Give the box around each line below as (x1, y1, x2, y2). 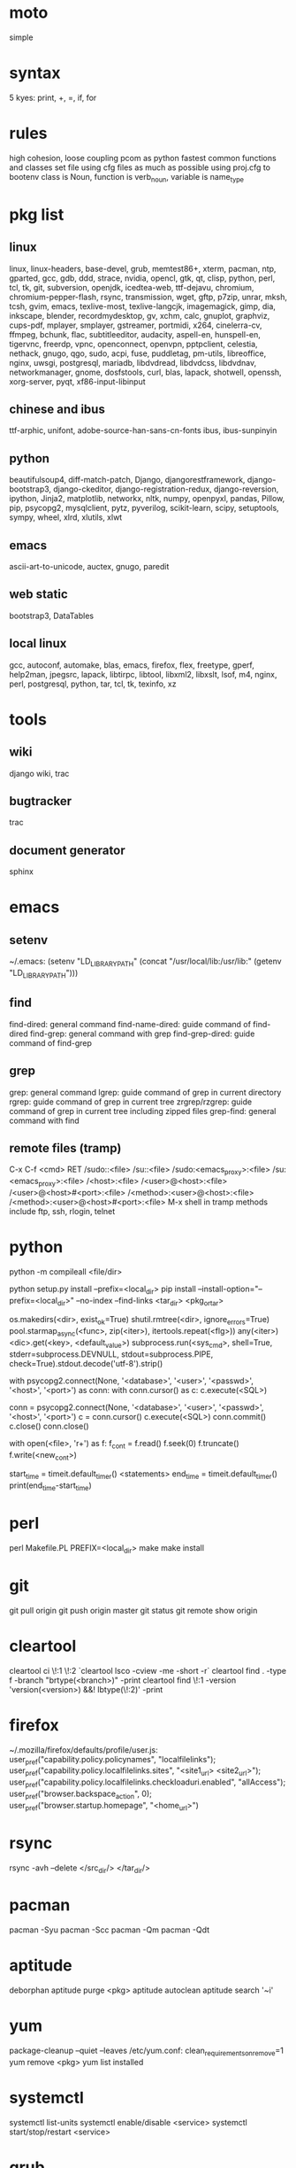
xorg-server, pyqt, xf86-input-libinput (9, 376, 146, 387)
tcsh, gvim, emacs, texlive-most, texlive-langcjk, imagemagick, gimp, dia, (9, 300, 277, 312)
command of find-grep (9, 1037, 93, 1048)
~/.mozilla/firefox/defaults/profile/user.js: (9, 1744, 158, 1755)
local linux (9, 636, 67, 651)
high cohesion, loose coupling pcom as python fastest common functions (9, 152, 277, 163)
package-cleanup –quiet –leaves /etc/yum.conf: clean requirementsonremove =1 (9, 2045, 285, 2057)
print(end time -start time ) (9, 1480, 93, 1493)
